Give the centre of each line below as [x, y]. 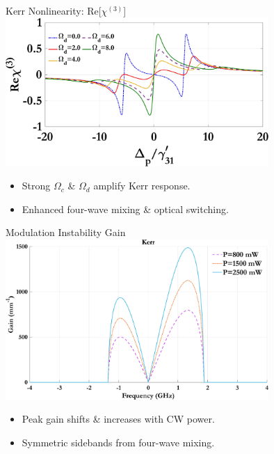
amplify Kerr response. [142, 186]
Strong [36, 186]
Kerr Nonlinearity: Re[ [54, 10]
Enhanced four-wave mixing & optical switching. [125, 209]
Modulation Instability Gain [66, 232]
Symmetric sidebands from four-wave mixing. [118, 442]
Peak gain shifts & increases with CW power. [118, 419]
